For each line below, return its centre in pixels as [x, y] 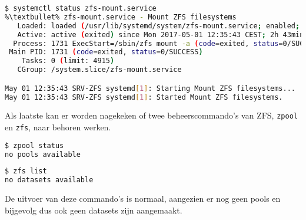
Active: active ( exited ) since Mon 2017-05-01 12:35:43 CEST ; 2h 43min [161, 35]
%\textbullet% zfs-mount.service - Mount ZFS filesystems [121, 17]
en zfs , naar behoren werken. [58, 127]
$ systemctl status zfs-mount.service [81, 8]
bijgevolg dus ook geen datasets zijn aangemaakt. [94, 210]
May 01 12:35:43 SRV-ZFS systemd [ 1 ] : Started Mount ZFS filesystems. [144, 97]
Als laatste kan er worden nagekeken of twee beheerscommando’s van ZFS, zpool [151, 115]
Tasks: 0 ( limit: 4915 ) [68, 61]
